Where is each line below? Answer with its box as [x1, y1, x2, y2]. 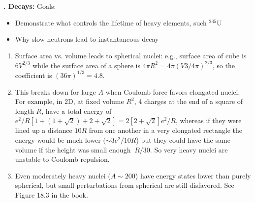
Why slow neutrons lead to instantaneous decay [15, 34, 159, 44]
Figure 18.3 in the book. [15, 189, 88, 200]
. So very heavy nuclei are [150, 144, 228, 154]
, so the [212, 60, 235, 70]
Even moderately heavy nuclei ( [15, 170, 111, 180]
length [15, 105, 34, 116]
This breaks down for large [15, 86, 96, 97]
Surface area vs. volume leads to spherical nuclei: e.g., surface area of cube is [15, 50, 247, 60]
